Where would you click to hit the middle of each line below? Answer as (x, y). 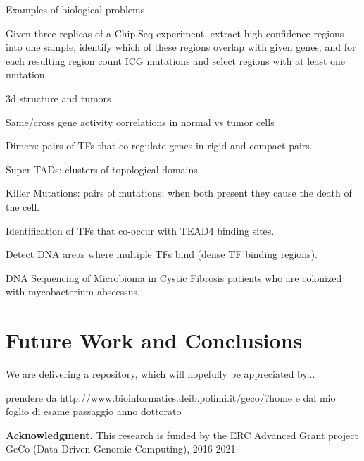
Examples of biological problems (75, 9)
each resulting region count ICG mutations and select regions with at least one (176, 60)
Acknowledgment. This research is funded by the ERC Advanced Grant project (182, 435)
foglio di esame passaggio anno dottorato (94, 411)
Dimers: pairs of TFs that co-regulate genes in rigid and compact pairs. (159, 146)
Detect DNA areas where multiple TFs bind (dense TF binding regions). (162, 254)
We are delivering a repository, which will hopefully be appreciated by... (161, 374)
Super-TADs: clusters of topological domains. (103, 169)
